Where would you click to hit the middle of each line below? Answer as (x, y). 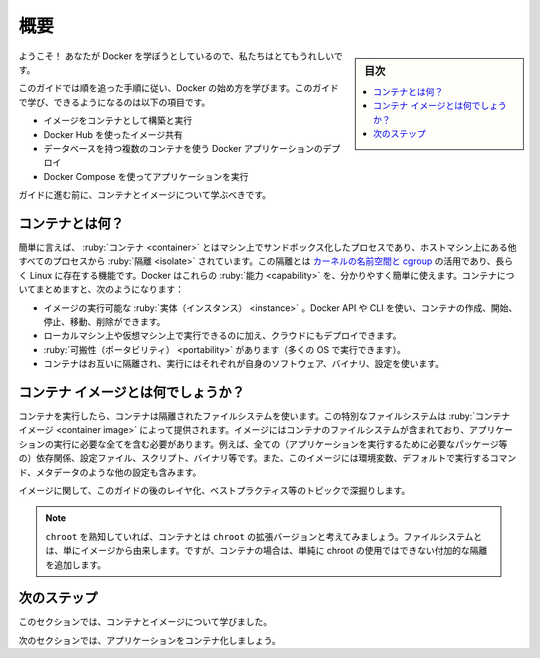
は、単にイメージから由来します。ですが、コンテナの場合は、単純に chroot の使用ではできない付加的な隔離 (266, 551)
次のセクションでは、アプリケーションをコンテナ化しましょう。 (149, 640)
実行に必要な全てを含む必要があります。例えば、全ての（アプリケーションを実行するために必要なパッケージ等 (280, 444)
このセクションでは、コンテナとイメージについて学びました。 (145, 622)
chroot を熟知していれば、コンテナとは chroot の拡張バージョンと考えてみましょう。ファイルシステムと (264, 536)
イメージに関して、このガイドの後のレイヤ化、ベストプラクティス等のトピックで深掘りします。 (214, 490)
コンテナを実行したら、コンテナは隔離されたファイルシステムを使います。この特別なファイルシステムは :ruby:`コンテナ (264, 416)
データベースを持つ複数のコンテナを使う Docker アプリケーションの (183, 148)
